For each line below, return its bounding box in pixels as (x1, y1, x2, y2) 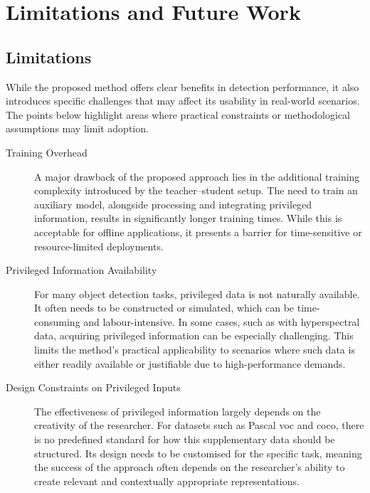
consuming (34, 314, 80, 329)
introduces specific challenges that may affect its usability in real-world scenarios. (6, 93, 360, 108)
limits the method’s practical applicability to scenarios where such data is (34, 342, 355, 357)
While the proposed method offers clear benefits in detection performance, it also (6, 79, 359, 94)
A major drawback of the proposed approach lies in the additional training (34, 169, 360, 184)
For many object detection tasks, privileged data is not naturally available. (34, 286, 360, 301)
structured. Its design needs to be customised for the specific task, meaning (34, 445, 362, 460)
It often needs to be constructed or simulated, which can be (34, 300, 295, 315)
